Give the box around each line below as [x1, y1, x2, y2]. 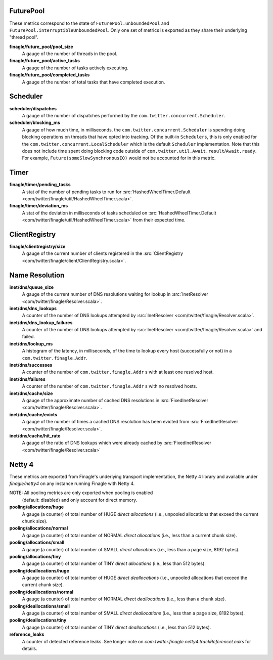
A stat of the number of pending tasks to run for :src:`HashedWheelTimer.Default [22, 189, 191, 195]
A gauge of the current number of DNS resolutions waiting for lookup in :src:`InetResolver [22, 291, 208, 297]
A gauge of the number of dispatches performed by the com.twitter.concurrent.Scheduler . [22, 112, 225, 118]
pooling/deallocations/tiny [9, 617, 67, 623]
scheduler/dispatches [9, 105, 57, 111]
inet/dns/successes [9, 362, 53, 368]
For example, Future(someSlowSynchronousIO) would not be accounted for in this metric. [22, 155, 216, 161]
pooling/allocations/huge [9, 504, 64, 510]
